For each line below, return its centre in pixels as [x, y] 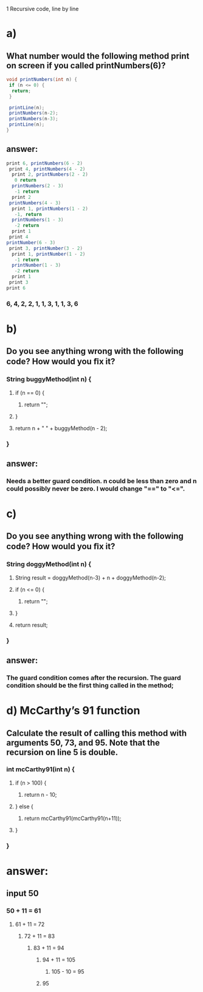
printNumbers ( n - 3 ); [34, 119]
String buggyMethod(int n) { [49, 379]
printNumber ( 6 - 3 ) [31, 243]
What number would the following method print [98, 56]
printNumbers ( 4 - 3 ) [35, 203]
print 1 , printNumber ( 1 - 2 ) [49, 254]
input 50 [22, 893]
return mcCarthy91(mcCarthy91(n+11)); [73, 818]
